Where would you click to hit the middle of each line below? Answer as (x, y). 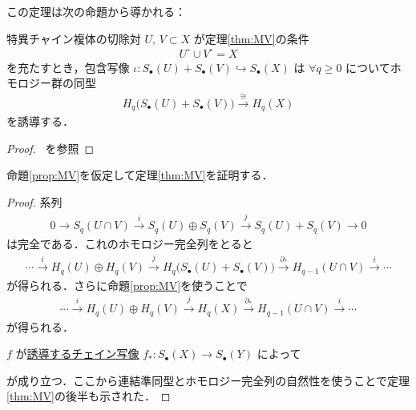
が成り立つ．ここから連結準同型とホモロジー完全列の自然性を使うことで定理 (208, 380)
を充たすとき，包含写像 (68, 67)
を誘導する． (40, 121)
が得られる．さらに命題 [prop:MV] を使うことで (127, 285)
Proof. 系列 (34, 201)
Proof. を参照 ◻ (50, 148)
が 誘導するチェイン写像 (77, 354)
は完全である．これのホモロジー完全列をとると (130, 243)
